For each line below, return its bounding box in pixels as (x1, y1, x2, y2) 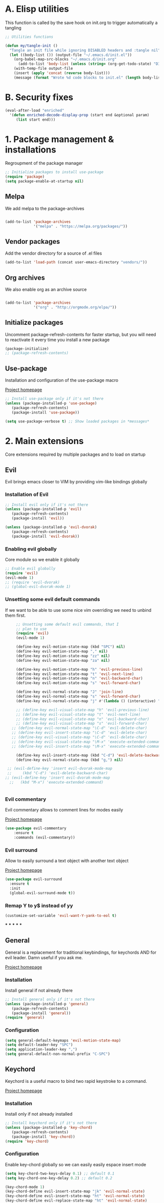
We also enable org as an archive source (5, 287, 87, 292)
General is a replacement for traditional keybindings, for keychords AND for (5, 949, 157, 955)
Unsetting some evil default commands (5, 596, 100, 603)
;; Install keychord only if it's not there (5, 1121, 97, 1125)
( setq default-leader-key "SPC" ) (5, 1043, 73, 1047)
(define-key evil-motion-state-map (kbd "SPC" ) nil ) (16, 644, 125, 650)
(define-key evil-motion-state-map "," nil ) (16, 649, 108, 654)
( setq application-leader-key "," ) (5, 1047, 78, 1052)
